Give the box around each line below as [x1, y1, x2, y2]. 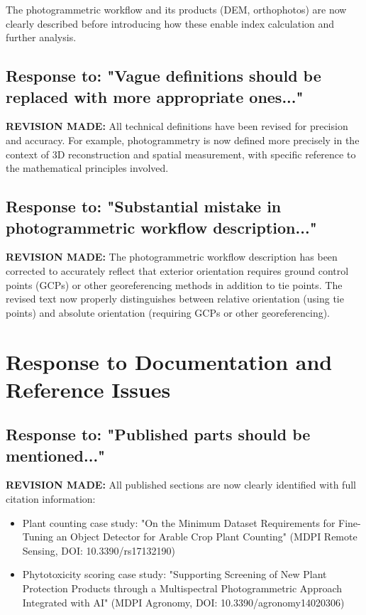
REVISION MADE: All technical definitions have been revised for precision [6, 119, 348, 134]
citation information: [6, 491, 96, 506]
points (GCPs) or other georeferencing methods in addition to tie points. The [6, 277, 343, 292]
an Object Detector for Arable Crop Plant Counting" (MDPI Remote [56, 529, 357, 544]
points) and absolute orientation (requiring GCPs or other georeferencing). [6, 305, 331, 320]
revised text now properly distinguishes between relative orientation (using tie [6, 291, 344, 306]
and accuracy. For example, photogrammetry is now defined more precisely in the [6, 132, 360, 147]
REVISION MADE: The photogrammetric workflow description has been [6, 249, 338, 264]
